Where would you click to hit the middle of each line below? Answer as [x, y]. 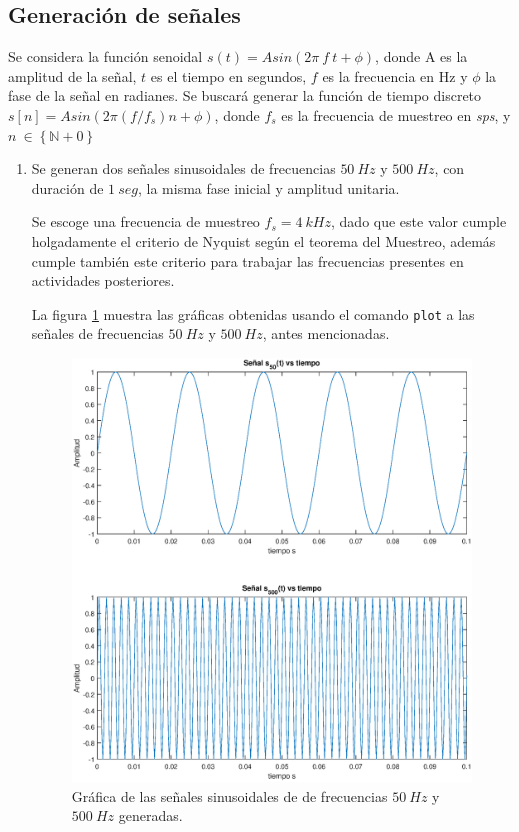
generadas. [150, 815]
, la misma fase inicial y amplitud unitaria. [268, 187]
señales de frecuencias [97, 333]
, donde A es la [421, 56]
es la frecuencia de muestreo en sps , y [396, 114]
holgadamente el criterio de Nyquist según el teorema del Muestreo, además [263, 240]
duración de [67, 187]
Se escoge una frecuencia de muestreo [145, 221]
